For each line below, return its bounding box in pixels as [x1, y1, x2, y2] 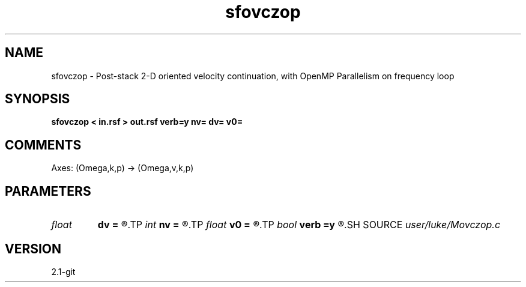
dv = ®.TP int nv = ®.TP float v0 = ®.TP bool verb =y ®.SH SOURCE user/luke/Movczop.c [97, 219, 501, 231]
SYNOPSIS [5, 91, 70, 107]
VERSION [5, 241, 62, 256]
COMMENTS [5, 137, 82, 153]
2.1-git [51, 266, 76, 277]
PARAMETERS [5, 183, 91, 199]
